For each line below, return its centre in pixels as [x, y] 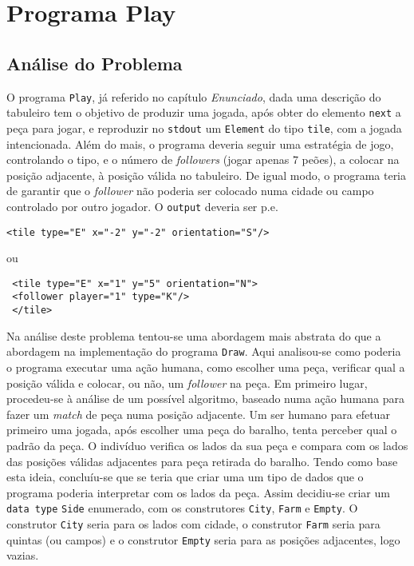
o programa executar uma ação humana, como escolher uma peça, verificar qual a [206, 367]
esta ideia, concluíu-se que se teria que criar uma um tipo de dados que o [185, 477]
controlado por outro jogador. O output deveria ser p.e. [142, 206]
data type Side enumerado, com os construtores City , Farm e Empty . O [182, 508]
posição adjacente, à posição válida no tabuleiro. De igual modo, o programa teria [207, 175]
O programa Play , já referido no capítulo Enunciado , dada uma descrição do [194, 96]
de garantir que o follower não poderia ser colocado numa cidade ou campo [190, 191]
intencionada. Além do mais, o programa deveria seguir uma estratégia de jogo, [200, 143]
